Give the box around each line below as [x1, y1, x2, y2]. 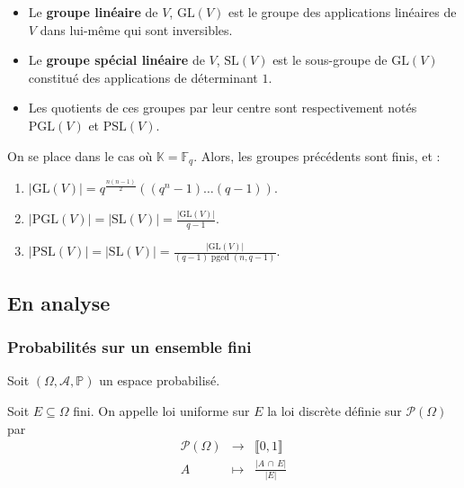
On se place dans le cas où [7, 146, 153, 165]
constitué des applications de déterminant [28, 68, 258, 86]
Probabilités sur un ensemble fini [7, 336, 252, 358]
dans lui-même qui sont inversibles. [40, 20, 233, 39]
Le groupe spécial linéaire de [28, 50, 205, 69]
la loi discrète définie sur [267, 402, 402, 420]
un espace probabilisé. [99, 371, 220, 390]
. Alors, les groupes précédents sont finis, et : [193, 146, 441, 165]
